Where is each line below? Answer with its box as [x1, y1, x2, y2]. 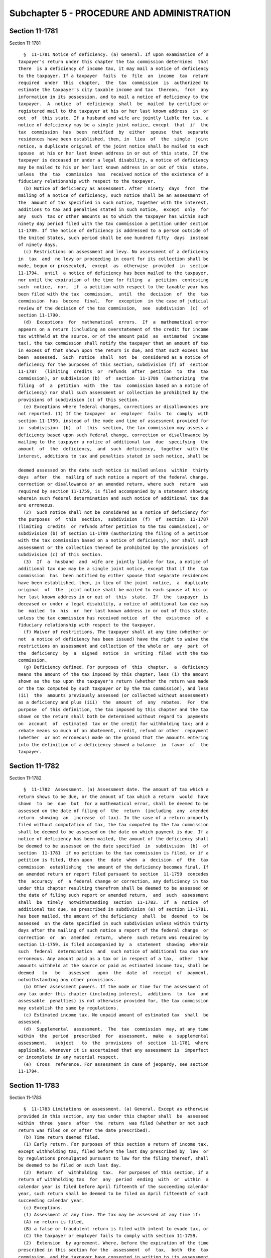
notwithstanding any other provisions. [18, 977, 116, 982]
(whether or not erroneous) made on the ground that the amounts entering [18, 735, 209, 741]
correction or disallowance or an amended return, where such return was [18, 481, 209, 487]
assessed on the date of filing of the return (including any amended [18, 808, 209, 814]
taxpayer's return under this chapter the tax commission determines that [18, 58, 209, 64]
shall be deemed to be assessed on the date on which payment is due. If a [18, 829, 209, 835]
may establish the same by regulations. [18, 1005, 119, 1011]
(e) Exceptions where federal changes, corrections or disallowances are [23, 404, 209, 410]
